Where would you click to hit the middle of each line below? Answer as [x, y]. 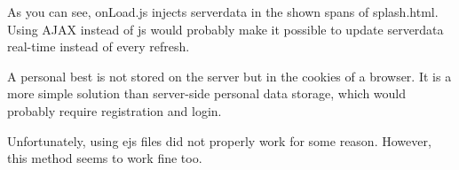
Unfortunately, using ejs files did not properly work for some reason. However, [219, 140]
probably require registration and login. [115, 110]
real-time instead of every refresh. [99, 46]
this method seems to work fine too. [105, 158]
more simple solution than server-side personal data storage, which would [207, 93]
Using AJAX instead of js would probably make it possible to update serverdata [226, 29]
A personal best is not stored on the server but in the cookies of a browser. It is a [229, 76]
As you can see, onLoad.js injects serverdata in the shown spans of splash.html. [223, 12]
